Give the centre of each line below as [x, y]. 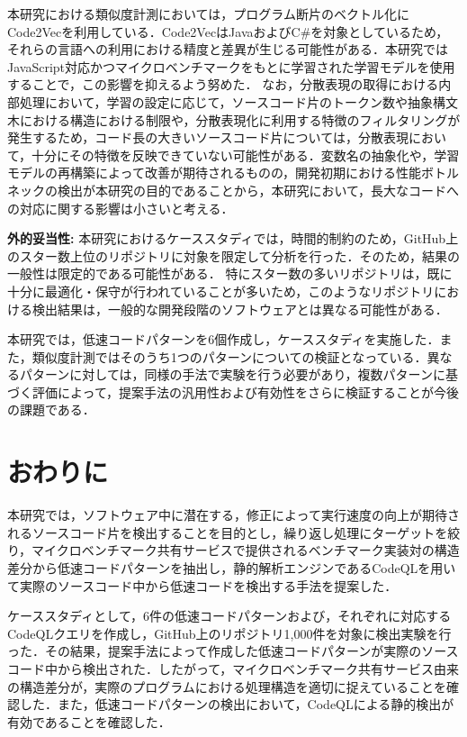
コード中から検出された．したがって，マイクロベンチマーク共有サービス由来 [233, 668]
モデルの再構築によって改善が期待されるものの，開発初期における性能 [215, 173]
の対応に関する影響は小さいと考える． [121, 208]
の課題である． [51, 409]
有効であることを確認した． [89, 721]
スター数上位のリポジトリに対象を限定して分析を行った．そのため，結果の [239, 255]
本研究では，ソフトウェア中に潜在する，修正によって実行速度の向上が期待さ [233, 515]
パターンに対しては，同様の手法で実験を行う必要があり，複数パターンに [232, 374]
